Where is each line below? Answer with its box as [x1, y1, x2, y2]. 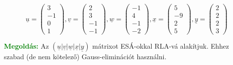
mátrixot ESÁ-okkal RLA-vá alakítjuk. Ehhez [92, 41, 229, 51]
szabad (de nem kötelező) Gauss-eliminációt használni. [4, 52, 167, 62]
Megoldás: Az [4, 41, 49, 51]
